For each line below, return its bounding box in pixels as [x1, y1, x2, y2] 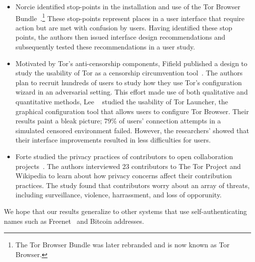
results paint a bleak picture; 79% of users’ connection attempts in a [15, 116, 221, 126]
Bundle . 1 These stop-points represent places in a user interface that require [15, 11, 245, 23]
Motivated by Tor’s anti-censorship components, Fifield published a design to [15, 58, 248, 68]
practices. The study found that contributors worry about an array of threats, [15, 180, 250, 190]
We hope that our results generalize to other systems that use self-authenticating [4, 206, 247, 216]
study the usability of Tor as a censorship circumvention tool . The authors [15, 68, 243, 78]
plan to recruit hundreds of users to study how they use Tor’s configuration [15, 77, 242, 87]
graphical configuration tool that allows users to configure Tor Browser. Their [15, 106, 249, 116]
